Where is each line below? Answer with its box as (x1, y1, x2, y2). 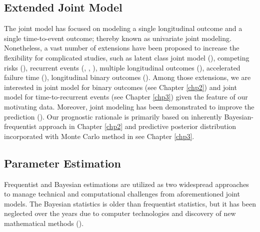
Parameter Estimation (4, 155, 121, 170)
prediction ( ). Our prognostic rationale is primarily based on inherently (4, 111, 222, 121)
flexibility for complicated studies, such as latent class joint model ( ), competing (4, 52, 249, 62)
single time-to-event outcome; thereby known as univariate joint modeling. (4, 32, 231, 43)
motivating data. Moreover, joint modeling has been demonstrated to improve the (4, 101, 254, 111)
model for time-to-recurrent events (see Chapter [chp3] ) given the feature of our (4, 91, 248, 102)
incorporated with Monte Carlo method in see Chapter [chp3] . (4, 130, 194, 141)
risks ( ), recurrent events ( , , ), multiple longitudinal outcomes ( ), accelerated (4, 62, 240, 72)
